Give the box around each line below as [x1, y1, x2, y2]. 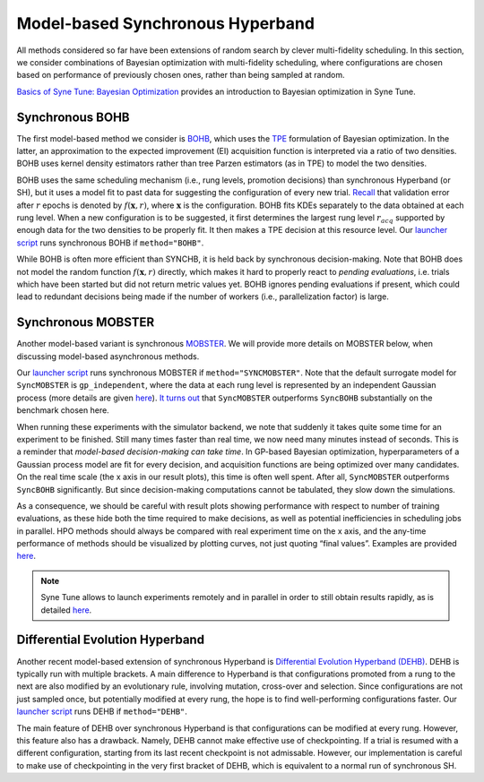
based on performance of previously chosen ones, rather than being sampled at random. [16, 70, 345, 81]
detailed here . [40, 605, 92, 615]
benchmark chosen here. [16, 405, 109, 416]
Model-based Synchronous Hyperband [16, 13, 315, 33]
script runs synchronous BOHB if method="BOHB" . [16, 237, 204, 248]
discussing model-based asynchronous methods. [16, 350, 200, 362]
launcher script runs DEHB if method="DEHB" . [16, 706, 188, 717]
